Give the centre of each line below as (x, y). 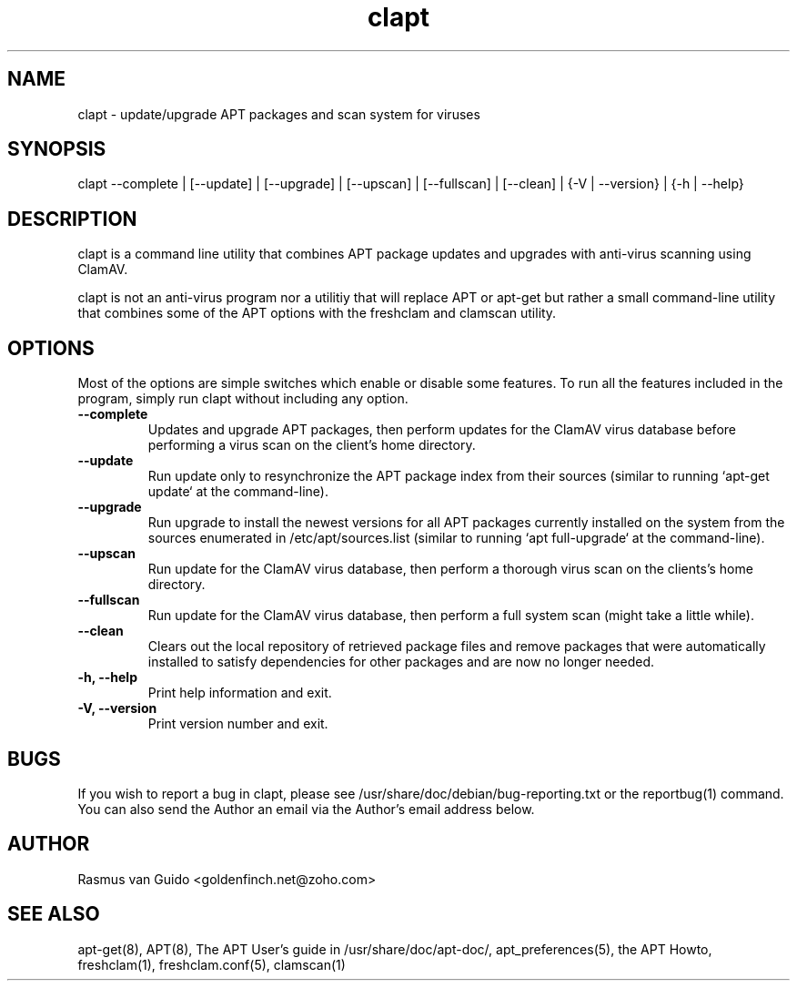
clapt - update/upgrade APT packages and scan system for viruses (279, 114)
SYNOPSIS (57, 149)
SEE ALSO (54, 914)
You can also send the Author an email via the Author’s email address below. (306, 809)
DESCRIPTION (72, 219)
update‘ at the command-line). (238, 492)
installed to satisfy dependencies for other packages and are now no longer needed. (401, 662)
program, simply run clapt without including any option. (243, 399)
